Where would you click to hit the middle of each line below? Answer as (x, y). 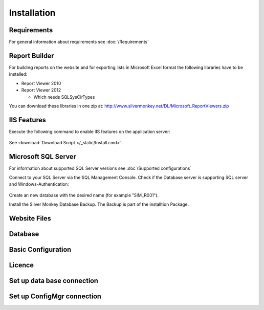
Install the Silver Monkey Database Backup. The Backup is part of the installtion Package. (99, 204)
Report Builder (32, 55)
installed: (18, 74)
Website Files (30, 218)
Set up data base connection (54, 280)
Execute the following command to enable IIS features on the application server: (90, 132)
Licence (22, 265)
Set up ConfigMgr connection (55, 296)
